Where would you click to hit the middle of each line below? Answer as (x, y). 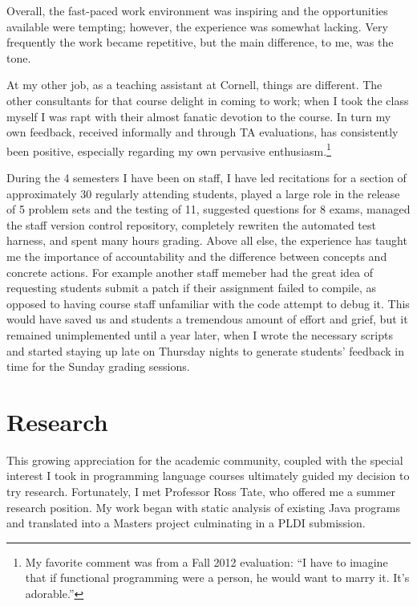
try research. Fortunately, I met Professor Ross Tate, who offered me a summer (201, 492)
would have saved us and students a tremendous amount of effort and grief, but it (207, 319)
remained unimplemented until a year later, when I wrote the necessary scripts (200, 334)
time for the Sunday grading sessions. (98, 366)
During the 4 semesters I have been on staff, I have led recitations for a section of (206, 177)
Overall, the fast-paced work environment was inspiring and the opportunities (197, 10)
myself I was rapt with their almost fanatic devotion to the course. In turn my (199, 116)
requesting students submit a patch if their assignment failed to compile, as (192, 288)
